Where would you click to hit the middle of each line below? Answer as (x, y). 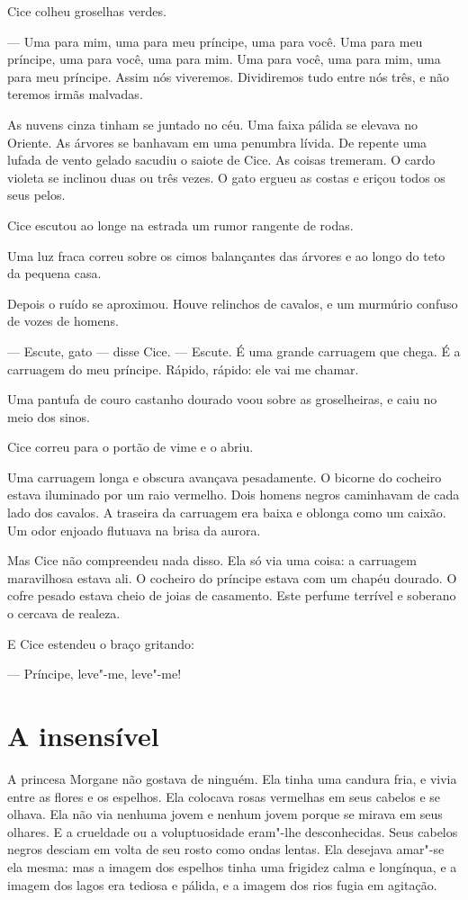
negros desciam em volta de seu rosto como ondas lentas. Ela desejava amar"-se (226, 849)
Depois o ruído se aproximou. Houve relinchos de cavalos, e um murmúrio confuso (233, 303)
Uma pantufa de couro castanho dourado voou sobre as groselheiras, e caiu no (222, 399)
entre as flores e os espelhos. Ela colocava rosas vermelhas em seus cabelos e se (224, 796)
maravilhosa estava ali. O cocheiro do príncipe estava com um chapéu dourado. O (232, 577)
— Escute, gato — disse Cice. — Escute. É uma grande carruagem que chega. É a (234, 351)
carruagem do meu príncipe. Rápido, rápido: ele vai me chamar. (183, 369)
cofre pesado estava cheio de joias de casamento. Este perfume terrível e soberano (232, 595)
